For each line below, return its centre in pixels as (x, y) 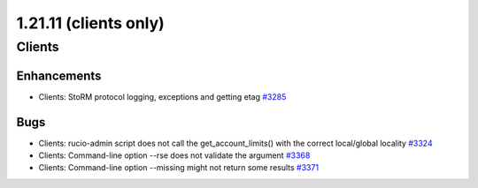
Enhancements (59, 75)
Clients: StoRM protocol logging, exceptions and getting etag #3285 (162, 96)
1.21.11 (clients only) (91, 23)
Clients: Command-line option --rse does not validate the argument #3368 (174, 155)
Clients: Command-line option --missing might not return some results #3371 (178, 168)
